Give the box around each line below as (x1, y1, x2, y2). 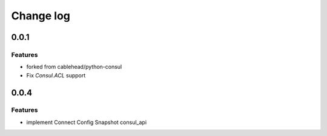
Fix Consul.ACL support (26, 71, 86, 79)
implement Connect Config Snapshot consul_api (26, 118, 147, 126)
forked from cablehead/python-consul (26, 63, 122, 71)
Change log (11, 9, 71, 22)
